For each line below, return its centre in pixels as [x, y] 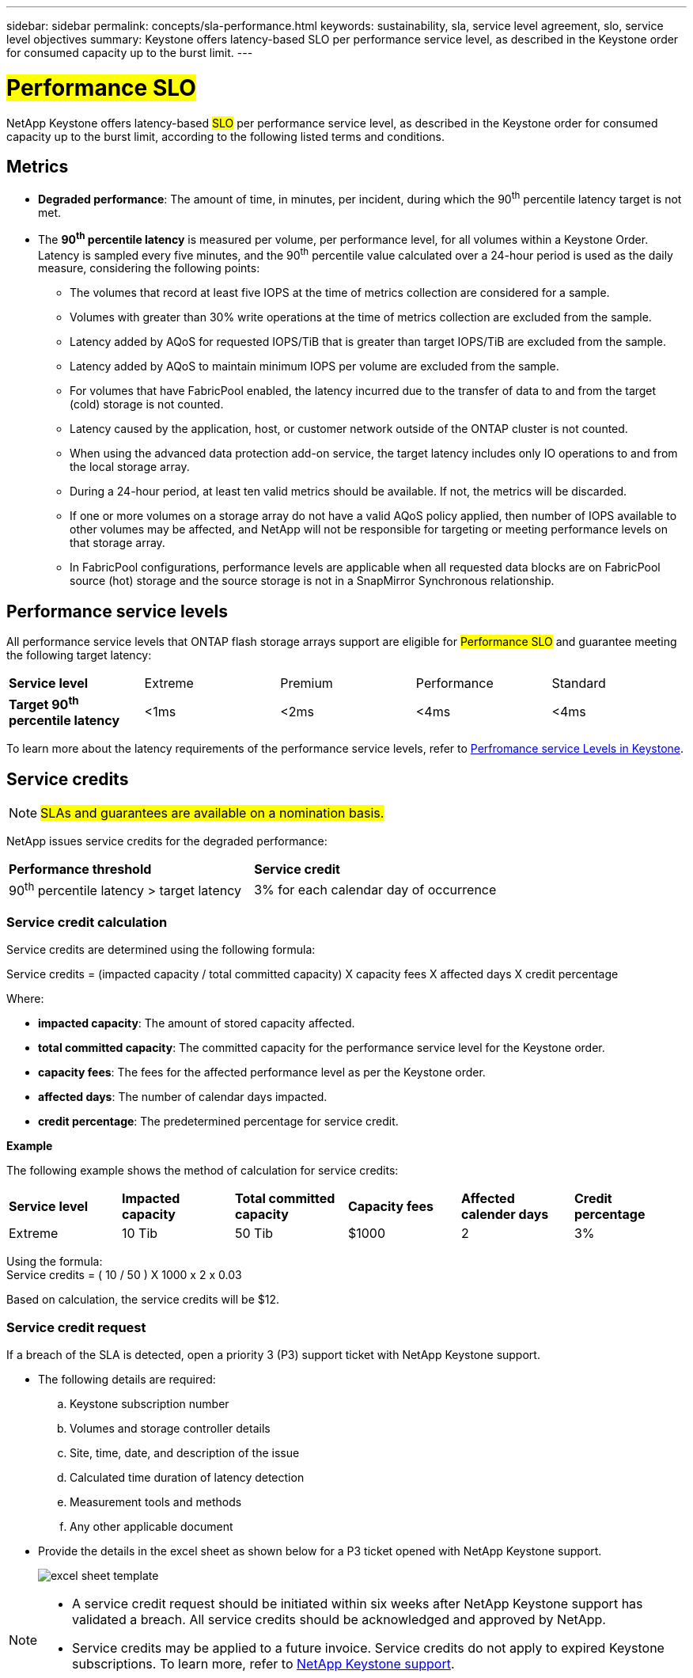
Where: [25, 999]
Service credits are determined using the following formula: [161, 950]
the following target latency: [79, 655]
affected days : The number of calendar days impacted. [183, 1097]
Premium [307, 683]
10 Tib [140, 1234]
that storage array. [117, 543]
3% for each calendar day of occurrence [375, 889]
